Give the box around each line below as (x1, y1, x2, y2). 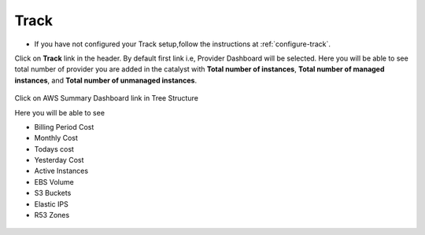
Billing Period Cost (34, 122, 94, 131)
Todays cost (34, 144, 75, 153)
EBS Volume (34, 177, 74, 186)
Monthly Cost (34, 134, 79, 143)
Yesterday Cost (34, 156, 84, 165)
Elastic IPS (34, 199, 68, 208)
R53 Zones (34, 211, 70, 220)
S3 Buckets (34, 189, 72, 198)
